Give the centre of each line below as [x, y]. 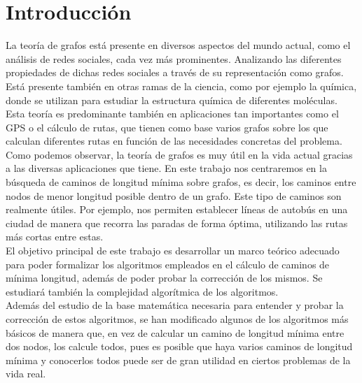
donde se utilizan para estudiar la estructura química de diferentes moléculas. [172, 100]
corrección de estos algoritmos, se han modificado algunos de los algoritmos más [177, 319]
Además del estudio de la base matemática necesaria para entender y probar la [175, 305]
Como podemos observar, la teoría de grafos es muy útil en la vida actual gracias [179, 154]
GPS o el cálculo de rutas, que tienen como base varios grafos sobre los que [167, 127]
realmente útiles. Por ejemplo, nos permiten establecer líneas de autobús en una [177, 209]
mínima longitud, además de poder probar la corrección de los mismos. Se [164, 278]
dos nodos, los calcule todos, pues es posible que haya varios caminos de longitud [179, 346]
